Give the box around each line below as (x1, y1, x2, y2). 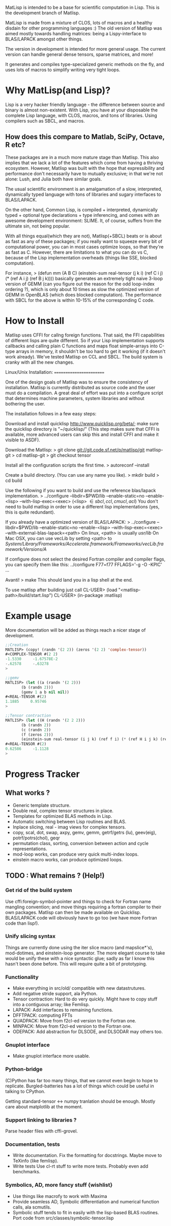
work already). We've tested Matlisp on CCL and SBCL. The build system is (5, 353, 163, 360)
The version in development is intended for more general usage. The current (5, 46, 166, 52)
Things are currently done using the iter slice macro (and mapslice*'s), (5, 944, 154, 950)
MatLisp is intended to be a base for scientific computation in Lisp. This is (5, 5, 160, 10)
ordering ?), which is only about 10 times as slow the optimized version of (5, 286, 159, 292)
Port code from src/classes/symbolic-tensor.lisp (12, 1215, 114, 1221)
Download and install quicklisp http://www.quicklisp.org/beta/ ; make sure (5, 420, 159, 427)
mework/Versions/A (5, 546, 47, 552)
